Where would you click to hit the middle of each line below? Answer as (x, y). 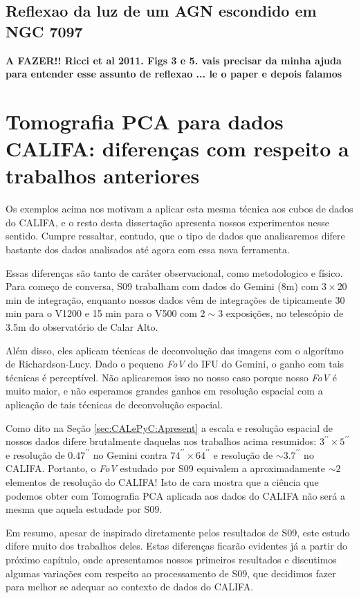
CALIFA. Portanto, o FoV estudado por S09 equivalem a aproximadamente (165, 468)
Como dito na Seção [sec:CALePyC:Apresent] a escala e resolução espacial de (169, 427)
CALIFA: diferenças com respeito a (177, 148)
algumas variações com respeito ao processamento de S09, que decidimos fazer (171, 573)
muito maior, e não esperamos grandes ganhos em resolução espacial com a (164, 391)
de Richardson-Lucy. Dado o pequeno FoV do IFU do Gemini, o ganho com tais (175, 364)
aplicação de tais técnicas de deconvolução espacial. (114, 404)
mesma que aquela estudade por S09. (84, 509)
